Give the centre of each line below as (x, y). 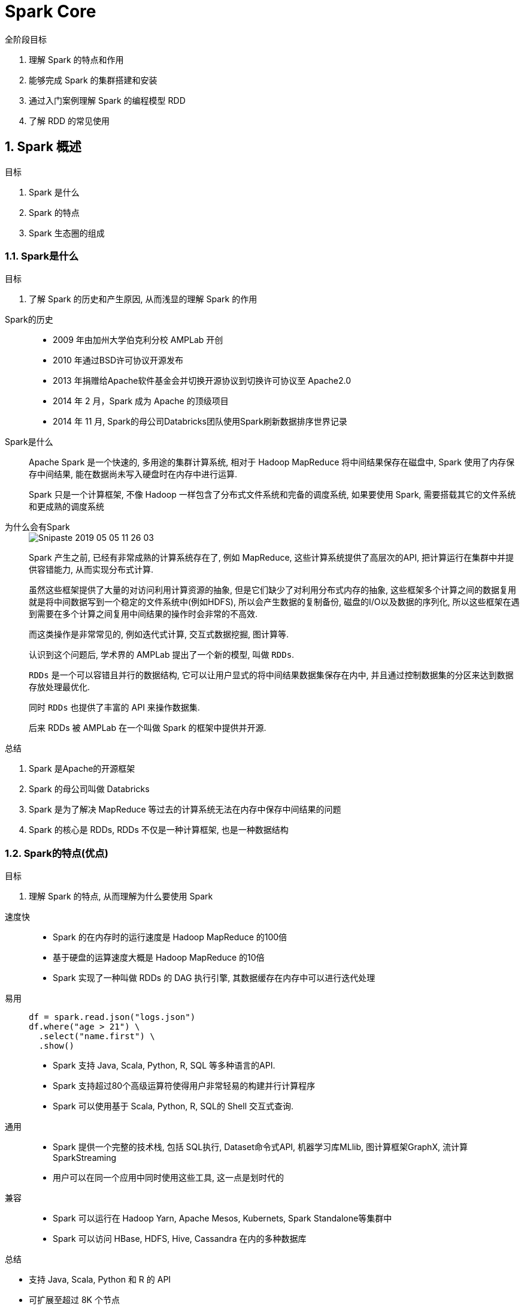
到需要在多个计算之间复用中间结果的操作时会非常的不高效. (143, 614)
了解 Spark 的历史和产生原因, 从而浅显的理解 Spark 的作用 (143, 299)
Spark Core (51, 11)
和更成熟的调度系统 (66, 507)
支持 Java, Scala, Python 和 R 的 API (100, 1280)
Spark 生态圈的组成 (67, 233)
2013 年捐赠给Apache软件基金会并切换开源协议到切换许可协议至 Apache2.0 (202, 381)
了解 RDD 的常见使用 (69, 121)
